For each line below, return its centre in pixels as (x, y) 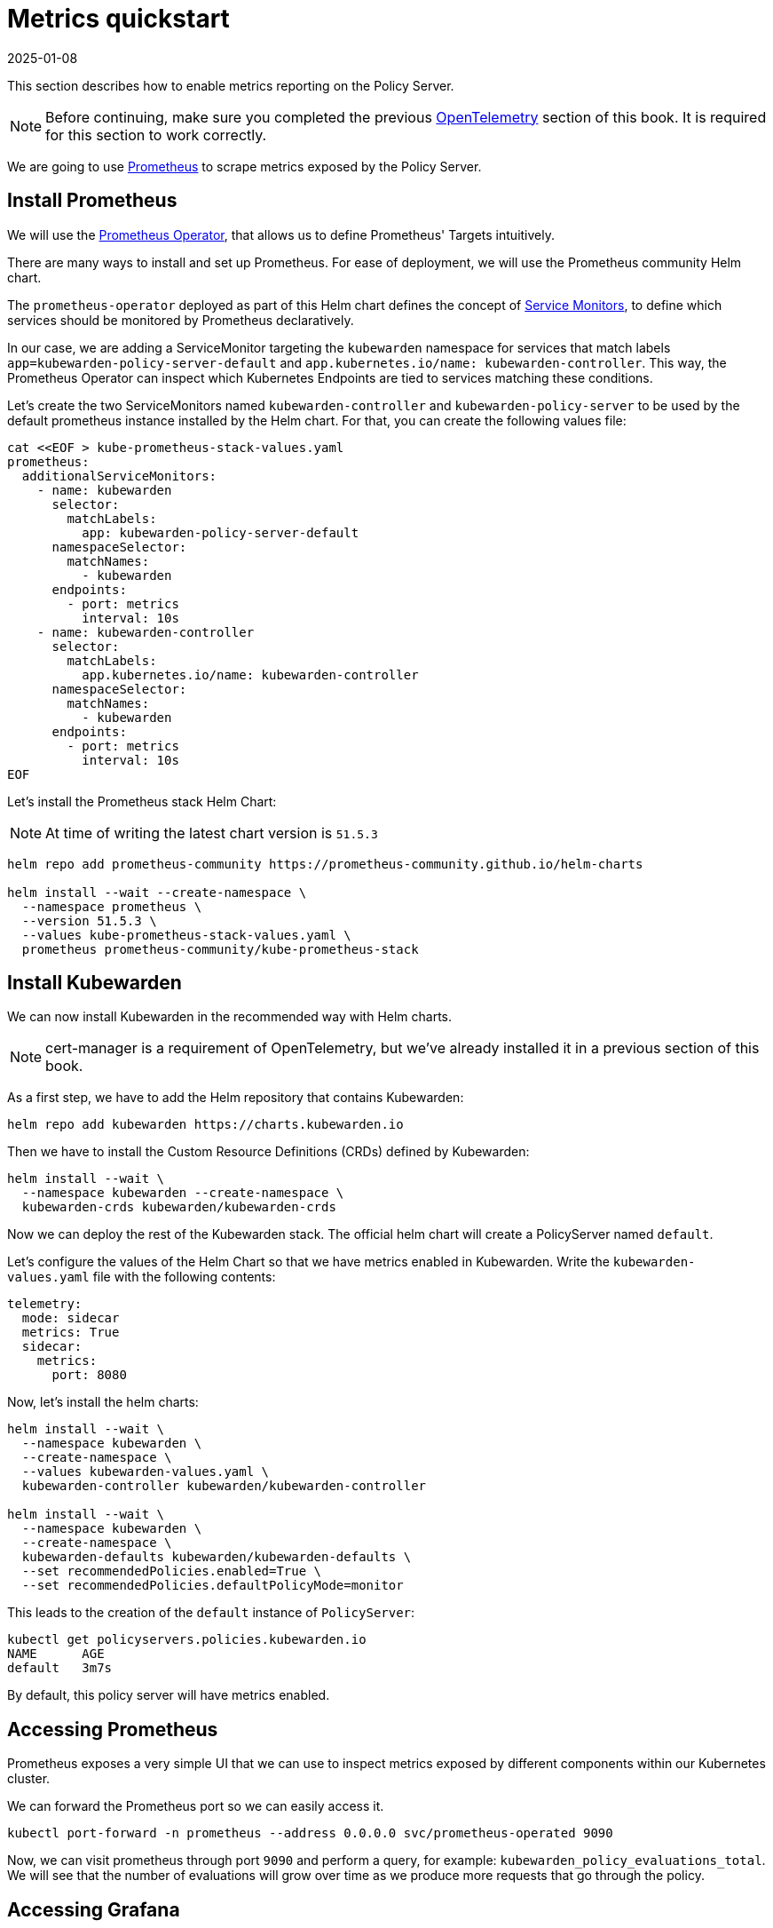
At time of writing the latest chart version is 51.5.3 (212, 833)
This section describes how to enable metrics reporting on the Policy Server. (231, 85)
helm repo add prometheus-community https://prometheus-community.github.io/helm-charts (325, 864)
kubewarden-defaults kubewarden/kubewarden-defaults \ (217, 1557)
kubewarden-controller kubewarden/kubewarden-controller (224, 1486)
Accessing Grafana (94, 1909)
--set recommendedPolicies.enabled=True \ (172, 1571)
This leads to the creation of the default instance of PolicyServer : (211, 1613)
